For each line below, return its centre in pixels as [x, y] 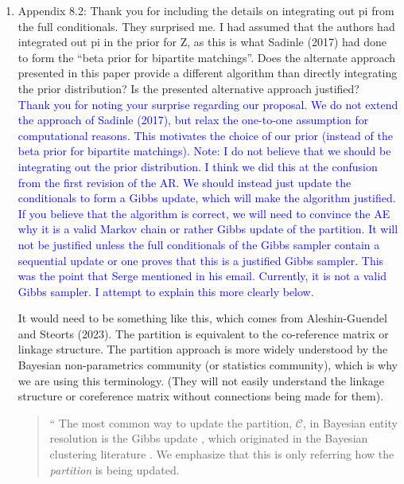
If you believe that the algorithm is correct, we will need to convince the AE [204, 213]
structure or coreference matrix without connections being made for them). [201, 396]
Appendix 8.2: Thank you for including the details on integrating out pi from [206, 10]
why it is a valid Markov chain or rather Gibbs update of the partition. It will [208, 229]
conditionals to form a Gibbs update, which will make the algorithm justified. [207, 198]
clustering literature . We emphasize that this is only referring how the [222, 454]
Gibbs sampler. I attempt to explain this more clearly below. [166, 291]
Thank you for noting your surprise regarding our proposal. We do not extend [208, 104]
